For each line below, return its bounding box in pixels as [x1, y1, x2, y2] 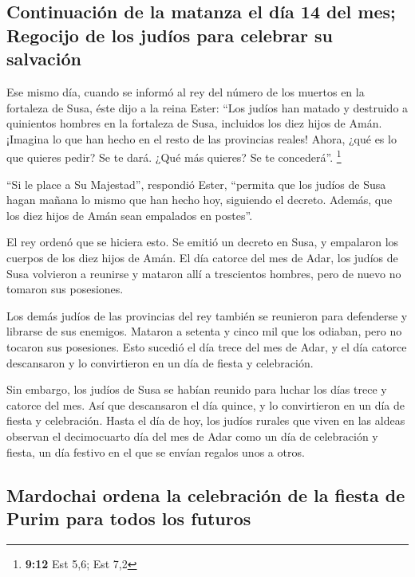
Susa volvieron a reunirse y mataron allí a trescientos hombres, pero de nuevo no [6, 265, 401, 281]
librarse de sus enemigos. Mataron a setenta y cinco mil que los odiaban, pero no [6, 323, 402, 340]
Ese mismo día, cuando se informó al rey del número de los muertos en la [6, 83, 365, 100]
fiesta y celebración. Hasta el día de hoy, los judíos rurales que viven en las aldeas [6, 412, 405, 429]
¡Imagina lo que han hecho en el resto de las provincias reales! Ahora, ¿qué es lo [6, 130, 397, 147]
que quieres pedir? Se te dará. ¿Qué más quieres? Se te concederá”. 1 [6, 147, 342, 166]
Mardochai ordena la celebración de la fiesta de [6, 482, 405, 507]
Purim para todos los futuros [6, 505, 251, 530]
